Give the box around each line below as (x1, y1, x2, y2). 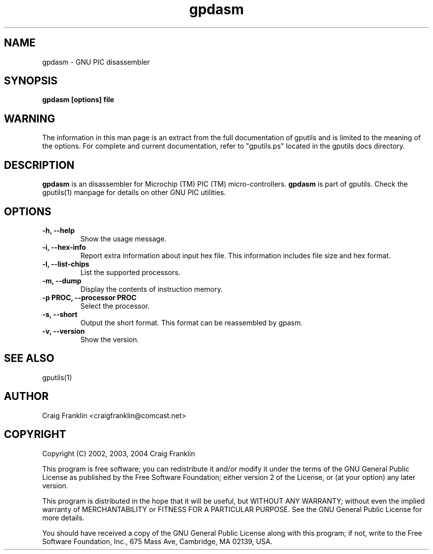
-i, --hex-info (42, 242, 86, 251)
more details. (42, 513, 85, 522)
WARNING (4, 112, 55, 125)
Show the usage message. (80, 234, 167, 243)
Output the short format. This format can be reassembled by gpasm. (80, 318, 303, 327)
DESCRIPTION (4, 158, 75, 171)
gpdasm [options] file (42, 95, 114, 104)
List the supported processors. (80, 268, 180, 277)
